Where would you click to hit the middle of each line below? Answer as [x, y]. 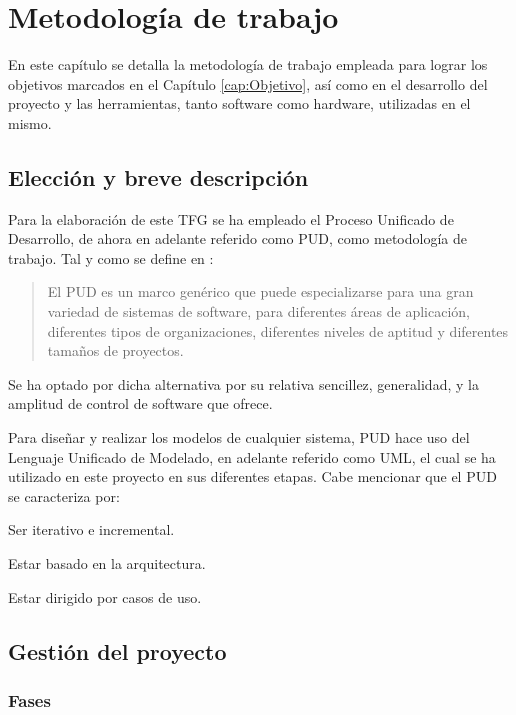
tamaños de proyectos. [115, 350]
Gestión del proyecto [117, 650]
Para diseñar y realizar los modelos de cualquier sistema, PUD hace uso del [239, 437]
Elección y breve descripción [158, 176]
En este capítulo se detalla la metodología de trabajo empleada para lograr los [248, 64]
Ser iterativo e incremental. [91, 529]
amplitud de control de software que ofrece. [140, 403]
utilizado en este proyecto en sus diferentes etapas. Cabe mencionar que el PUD [252, 476]
